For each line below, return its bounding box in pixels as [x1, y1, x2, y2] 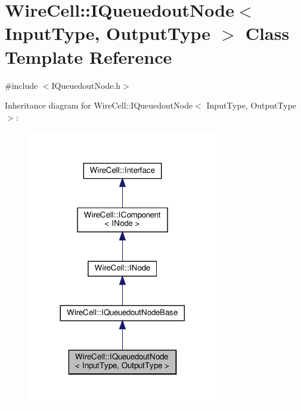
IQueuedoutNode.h [51, 79, 121, 91]
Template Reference [5, 44, 172, 69]
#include [5, 79, 38, 91]
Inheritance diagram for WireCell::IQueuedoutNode [5, 99, 193, 112]
